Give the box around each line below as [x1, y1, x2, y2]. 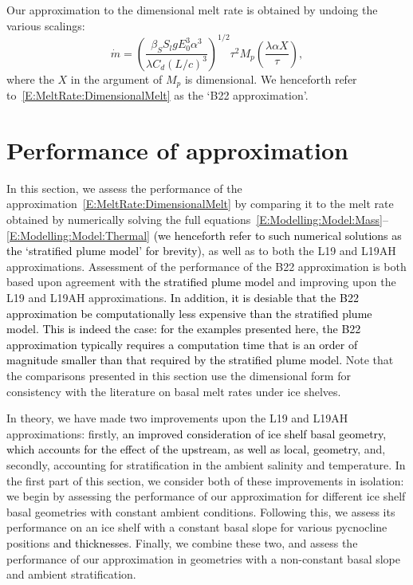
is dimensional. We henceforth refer [184, 70, 357, 87]
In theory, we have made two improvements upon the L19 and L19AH [6, 410, 348, 426]
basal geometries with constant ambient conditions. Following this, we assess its [6, 503, 395, 520]
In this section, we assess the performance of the [6, 179, 242, 196]
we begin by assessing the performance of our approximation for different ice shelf [6, 488, 406, 505]
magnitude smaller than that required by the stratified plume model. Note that [6, 351, 394, 368]
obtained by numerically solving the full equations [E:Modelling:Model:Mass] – [6, 211, 388, 228]
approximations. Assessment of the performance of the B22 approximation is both [6, 257, 407, 274]
